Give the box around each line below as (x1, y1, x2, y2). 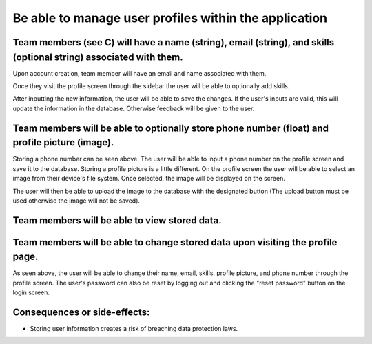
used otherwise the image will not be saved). (12, 196, 141, 205)
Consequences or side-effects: (12, 307, 150, 318)
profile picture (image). (12, 136, 114, 148)
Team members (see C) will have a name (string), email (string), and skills (12, 37, 335, 48)
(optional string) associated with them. (12, 51, 184, 63)
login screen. (12, 288, 50, 296)
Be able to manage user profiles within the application (12, 10, 327, 26)
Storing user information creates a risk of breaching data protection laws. (30, 325, 238, 333)
